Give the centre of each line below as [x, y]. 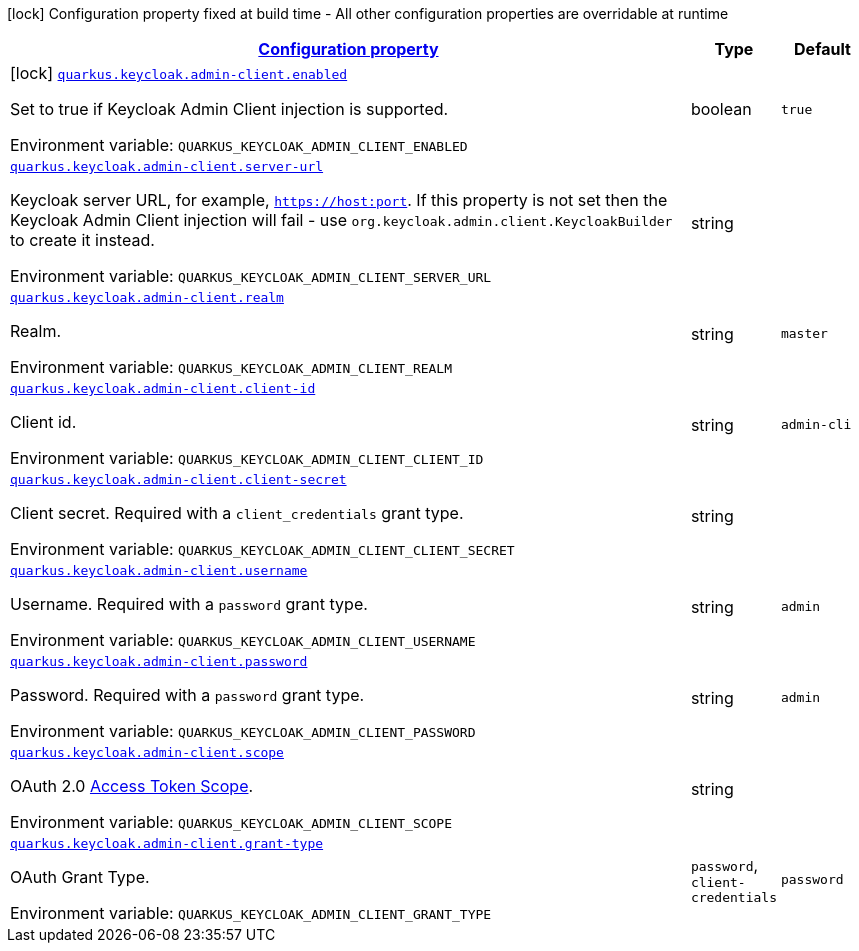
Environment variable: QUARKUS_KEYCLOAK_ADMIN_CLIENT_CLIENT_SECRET [262, 549]
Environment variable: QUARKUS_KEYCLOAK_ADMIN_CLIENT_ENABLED [239, 145]
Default [822, 49]
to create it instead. [82, 240]
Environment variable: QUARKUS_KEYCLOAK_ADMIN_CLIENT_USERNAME [243, 640]
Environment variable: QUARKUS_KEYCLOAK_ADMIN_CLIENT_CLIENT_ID [247, 458]
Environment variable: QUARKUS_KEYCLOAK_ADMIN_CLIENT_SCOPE [231, 822]
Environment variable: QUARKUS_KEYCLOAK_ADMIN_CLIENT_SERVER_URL [251, 276]
